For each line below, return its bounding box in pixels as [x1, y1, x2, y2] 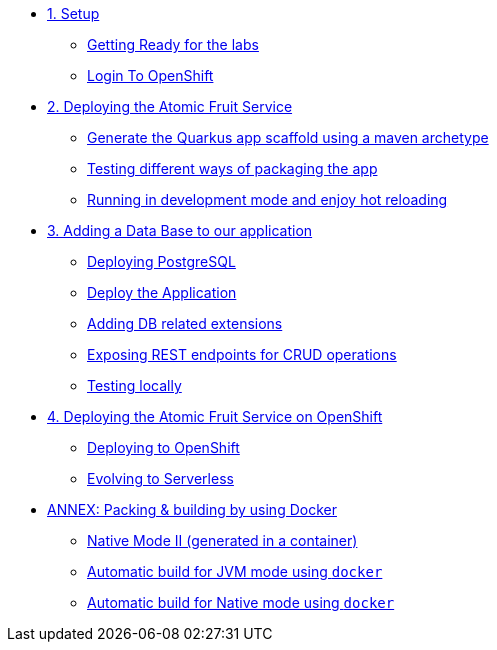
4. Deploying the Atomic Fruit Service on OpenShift [47, 408, 383, 425]
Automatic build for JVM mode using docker [87, 563, 383, 580]
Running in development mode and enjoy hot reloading [87, 191, 448, 208]
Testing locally [87, 377, 182, 394]
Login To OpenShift [87, 67, 214, 84]
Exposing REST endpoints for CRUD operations [87, 346, 397, 363]
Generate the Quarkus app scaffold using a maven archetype [87, 129, 489, 146]
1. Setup [47, 5, 100, 22]
